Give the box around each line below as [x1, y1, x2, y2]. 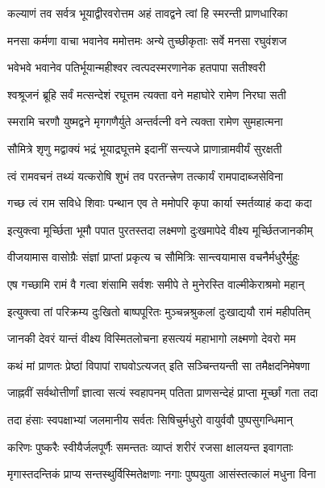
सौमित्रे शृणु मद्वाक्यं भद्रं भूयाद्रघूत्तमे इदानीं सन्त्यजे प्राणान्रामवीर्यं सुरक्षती [7, 140, 282, 156]
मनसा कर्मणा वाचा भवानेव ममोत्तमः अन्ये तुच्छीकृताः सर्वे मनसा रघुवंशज [7, 31, 287, 48]
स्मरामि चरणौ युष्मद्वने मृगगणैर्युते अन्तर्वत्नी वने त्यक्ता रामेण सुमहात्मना [7, 113, 283, 130]
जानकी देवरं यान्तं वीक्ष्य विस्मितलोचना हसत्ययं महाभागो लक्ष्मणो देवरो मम [7, 330, 296, 347]
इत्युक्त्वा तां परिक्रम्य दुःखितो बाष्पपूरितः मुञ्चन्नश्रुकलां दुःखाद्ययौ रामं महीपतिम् [7, 302, 310, 319]
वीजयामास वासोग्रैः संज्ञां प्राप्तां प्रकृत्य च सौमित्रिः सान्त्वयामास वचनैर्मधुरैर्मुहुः [7, 248, 300, 265]
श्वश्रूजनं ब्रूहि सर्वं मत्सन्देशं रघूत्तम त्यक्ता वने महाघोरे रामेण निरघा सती [7, 86, 286, 102]
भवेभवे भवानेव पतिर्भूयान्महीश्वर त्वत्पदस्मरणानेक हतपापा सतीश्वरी [7, 59, 266, 76]
